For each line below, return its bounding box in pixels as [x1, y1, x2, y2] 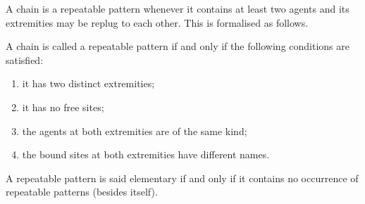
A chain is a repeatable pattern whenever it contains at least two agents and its [6, 1, 349, 15]
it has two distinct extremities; [22, 76, 155, 91]
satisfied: [6, 52, 44, 67]
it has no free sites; [22, 99, 104, 114]
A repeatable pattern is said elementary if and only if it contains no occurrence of [6, 170, 359, 185]
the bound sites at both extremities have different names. [22, 147, 270, 162]
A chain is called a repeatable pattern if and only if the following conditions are [6, 39, 349, 53]
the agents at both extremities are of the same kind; [22, 123, 247, 138]
